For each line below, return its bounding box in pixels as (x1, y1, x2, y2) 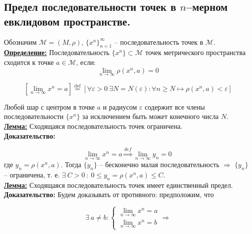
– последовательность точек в (114, 36, 203, 47)
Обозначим (4, 36, 37, 47)
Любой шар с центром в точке (4, 101, 95, 112)
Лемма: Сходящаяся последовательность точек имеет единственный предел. (4, 179, 233, 190)
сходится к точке (4, 57, 54, 67)
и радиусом (103, 101, 137, 112)
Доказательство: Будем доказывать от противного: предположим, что (4, 189, 214, 200)
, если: (76, 57, 96, 67)
